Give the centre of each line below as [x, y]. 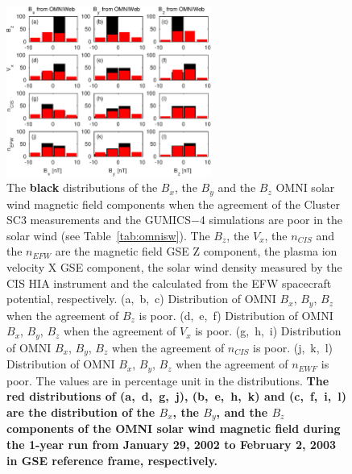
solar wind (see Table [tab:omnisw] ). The [108, 235]
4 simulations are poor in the [271, 220]
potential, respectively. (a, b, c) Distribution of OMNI [141, 299]
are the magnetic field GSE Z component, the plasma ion [196, 251]
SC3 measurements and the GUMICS [99, 220]
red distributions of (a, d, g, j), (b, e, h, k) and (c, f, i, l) [177, 396]
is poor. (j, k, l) [293, 347]
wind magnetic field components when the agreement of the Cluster [173, 204]
